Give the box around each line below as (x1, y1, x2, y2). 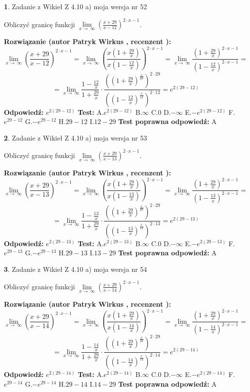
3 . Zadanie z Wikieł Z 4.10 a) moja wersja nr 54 (4, 264, 147, 274)
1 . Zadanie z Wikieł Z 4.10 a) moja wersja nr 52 (4, 1, 147, 11)
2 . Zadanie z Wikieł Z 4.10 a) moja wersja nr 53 (4, 132, 147, 142)
